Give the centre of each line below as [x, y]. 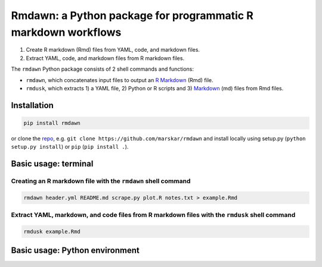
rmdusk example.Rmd [52, 231]
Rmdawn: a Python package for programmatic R [132, 15]
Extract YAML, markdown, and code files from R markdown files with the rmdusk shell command [153, 215]
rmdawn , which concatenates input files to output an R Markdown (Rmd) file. [120, 80]
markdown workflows [66, 32]
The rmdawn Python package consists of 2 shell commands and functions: [102, 69]
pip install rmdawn [52, 123]
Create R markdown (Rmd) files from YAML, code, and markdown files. [113, 50]
